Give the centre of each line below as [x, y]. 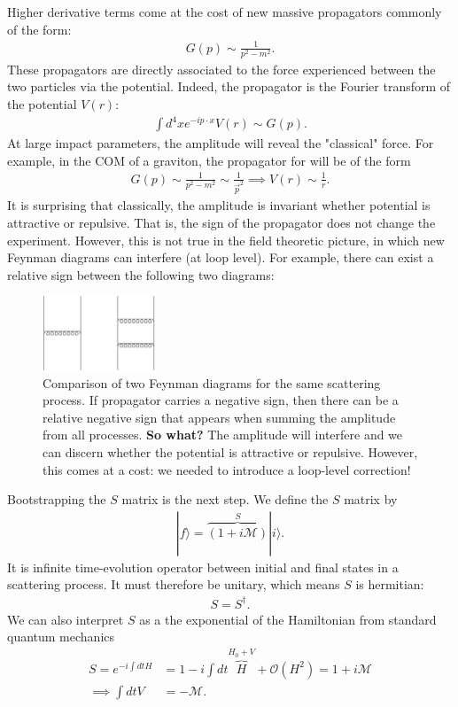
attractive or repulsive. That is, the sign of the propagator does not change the [221, 222]
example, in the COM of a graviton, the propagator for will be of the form [209, 160]
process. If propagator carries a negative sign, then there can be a [221, 400]
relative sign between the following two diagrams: [141, 274]
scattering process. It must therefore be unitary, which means [174, 584]
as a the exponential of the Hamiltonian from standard [288, 619]
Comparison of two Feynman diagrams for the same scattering [212, 382]
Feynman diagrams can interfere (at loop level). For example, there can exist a [221, 257]
